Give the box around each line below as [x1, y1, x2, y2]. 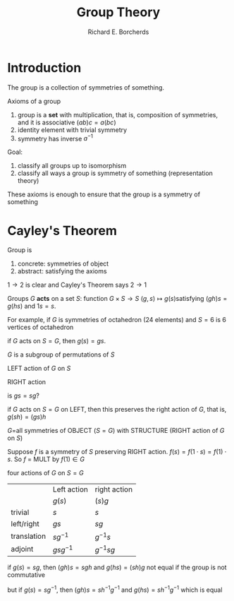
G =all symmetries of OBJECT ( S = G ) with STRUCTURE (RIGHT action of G [7, 427, 225, 435]
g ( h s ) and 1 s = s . [7, 302, 56, 311]
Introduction [7, 59, 82, 76]
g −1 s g [94, 543, 116, 554]
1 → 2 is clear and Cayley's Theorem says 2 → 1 [7, 280, 147, 290]
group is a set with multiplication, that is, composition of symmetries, [17, 110, 218, 119]
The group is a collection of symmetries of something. [7, 83, 164, 92]
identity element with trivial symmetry [17, 125, 128, 134]
